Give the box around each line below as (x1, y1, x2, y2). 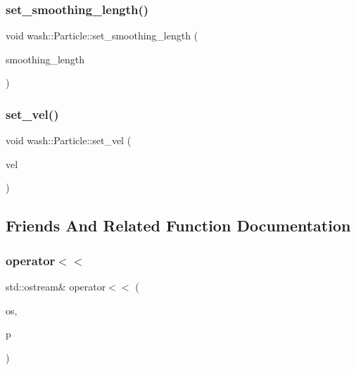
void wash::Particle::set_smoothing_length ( (6, 28, 198, 43)
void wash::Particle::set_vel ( (6, 133, 132, 148)
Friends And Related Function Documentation (6, 215, 351, 236)
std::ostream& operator (6, 279, 106, 293)
